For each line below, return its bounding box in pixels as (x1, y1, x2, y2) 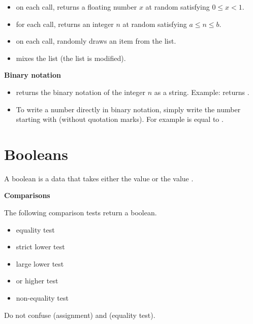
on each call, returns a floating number (16, 2, 137, 12)
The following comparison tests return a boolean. (4, 207, 157, 218)
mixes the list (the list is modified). (16, 52, 126, 63)
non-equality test (16, 293, 69, 303)
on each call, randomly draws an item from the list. (16, 36, 176, 46)
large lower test (16, 258, 64, 269)
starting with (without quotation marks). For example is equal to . (16, 114, 224, 124)
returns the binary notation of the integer (16, 86, 146, 97)
